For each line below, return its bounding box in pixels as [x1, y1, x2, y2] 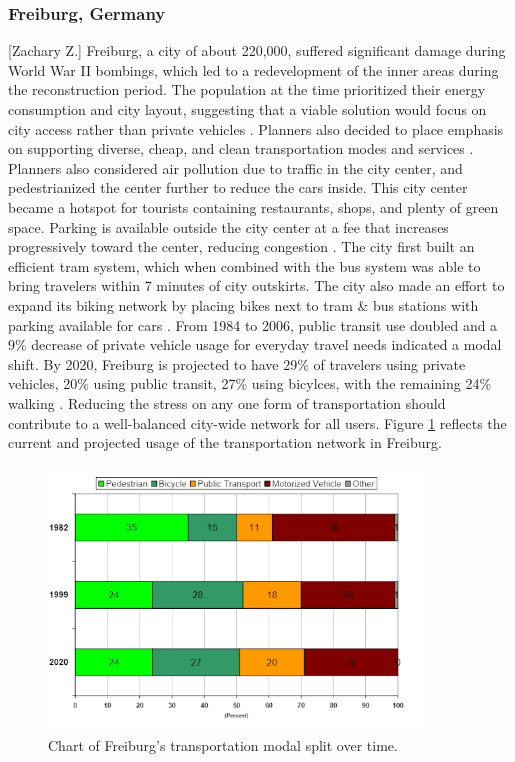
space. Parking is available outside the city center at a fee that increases [8, 216, 449, 237]
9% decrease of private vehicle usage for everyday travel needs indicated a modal [8, 334, 502, 355]
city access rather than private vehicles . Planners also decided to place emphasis [8, 118, 504, 139]
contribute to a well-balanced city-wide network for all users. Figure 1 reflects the [8, 412, 507, 433]
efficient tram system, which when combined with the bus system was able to [8, 255, 481, 276]
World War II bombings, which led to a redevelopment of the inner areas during [8, 59, 499, 80]
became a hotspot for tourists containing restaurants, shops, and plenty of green [8, 196, 499, 217]
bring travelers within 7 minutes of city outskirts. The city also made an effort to [8, 275, 505, 296]
